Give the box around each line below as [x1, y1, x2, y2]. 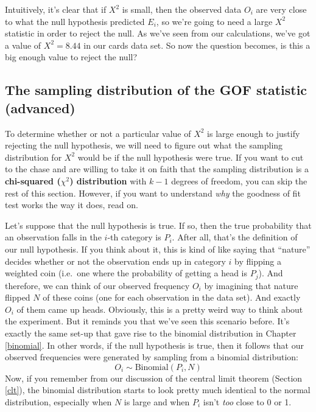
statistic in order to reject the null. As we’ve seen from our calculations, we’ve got [5, 27, 311, 40]
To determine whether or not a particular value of [5, 127, 191, 139]
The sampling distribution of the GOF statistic [5, 80, 307, 99]
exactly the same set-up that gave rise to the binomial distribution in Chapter [5, 326, 297, 339]
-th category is [107, 231, 161, 243]
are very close [256, 3, 307, 15]
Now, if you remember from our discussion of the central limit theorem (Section [5, 371, 303, 384]
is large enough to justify [207, 127, 300, 139]
